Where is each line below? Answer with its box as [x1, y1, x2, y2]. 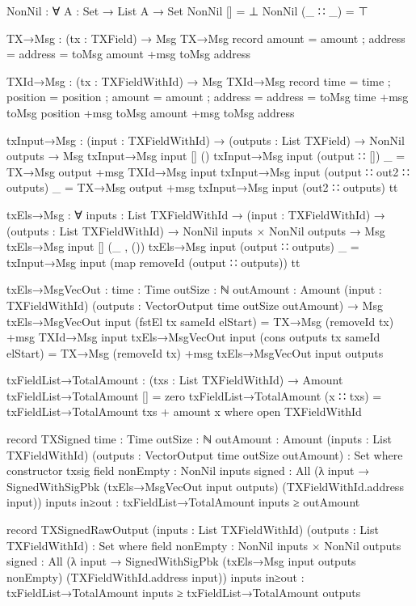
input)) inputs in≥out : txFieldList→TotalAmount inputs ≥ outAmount [6, 494, 360, 511]
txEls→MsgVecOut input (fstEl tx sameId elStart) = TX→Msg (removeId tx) [6, 312, 394, 329]
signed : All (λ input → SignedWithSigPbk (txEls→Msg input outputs [6, 553, 356, 570]
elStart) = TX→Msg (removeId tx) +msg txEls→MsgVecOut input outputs [6, 344, 384, 361]
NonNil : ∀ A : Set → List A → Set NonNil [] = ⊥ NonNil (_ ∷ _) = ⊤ [6, 2, 368, 19]
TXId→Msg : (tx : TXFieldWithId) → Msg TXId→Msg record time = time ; [6, 72, 391, 89]
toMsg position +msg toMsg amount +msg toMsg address [6, 104, 295, 121]
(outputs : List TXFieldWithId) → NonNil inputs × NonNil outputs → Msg [6, 222, 385, 239]
